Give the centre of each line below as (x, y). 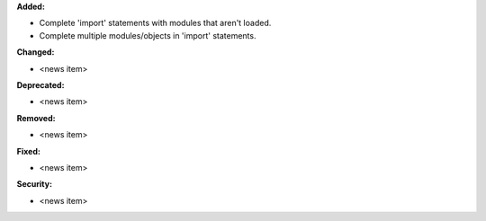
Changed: (36, 52)
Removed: (36, 118)
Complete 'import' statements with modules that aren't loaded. (155, 23)
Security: (35, 184)
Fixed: (28, 151)
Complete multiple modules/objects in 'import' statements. (148, 35)
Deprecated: (40, 84)
